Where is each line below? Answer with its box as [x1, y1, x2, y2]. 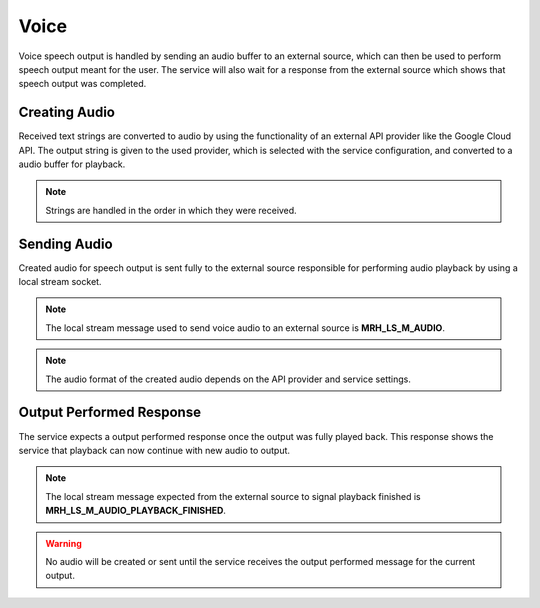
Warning [45, 537, 82, 549]
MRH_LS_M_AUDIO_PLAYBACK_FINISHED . [45, 505, 227, 517]
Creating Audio [18, 104, 115, 121]
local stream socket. [18, 276, 102, 288]
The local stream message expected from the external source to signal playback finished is [45, 490, 421, 502]
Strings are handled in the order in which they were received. [45, 204, 297, 216]
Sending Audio [18, 235, 114, 252]
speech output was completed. [18, 78, 147, 90]
